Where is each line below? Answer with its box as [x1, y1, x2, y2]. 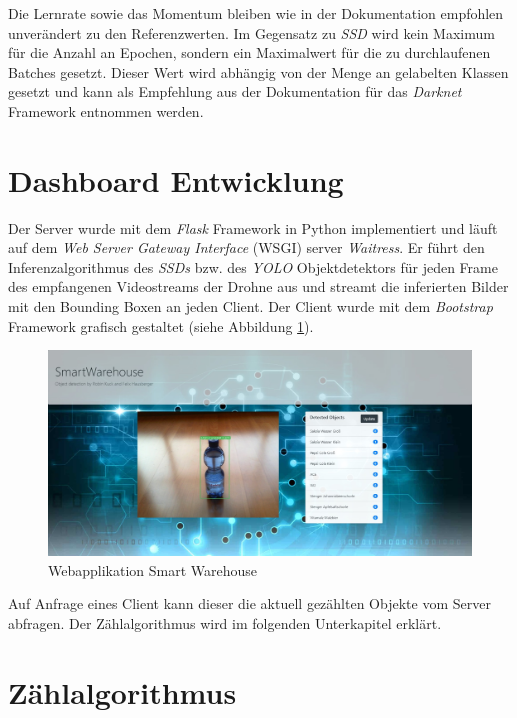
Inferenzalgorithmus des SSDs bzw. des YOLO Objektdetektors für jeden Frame [8, 256, 498, 277]
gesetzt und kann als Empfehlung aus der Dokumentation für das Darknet [8, 81, 462, 102]
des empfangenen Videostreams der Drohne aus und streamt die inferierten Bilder [8, 276, 509, 297]
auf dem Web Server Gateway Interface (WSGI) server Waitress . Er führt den [8, 237, 485, 258]
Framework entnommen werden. [8, 100, 204, 121]
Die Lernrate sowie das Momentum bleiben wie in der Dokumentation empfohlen [8, 3, 504, 23]
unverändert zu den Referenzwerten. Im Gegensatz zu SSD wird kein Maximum [8, 22, 495, 43]
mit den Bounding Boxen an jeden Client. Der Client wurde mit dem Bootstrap [8, 296, 493, 317]
